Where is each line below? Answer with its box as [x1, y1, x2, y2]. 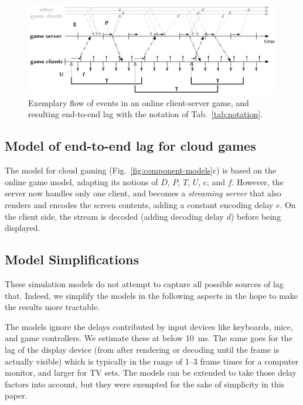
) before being [230, 210, 281, 222]
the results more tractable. [5, 301, 100, 313]
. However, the [231, 175, 284, 188]
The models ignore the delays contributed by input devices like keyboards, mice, [5, 320, 293, 332]
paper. [5, 389, 28, 401]
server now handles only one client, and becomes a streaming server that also [5, 187, 281, 199]
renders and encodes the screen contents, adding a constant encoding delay [5, 198, 274, 210]
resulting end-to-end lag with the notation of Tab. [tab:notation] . [28, 108, 263, 120]
